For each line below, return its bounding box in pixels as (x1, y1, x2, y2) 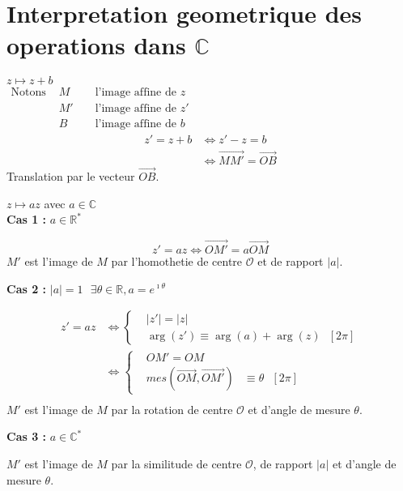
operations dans (6, 28, 186, 62)
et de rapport (257, 252, 324, 269)
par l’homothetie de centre (111, 252, 243, 269)
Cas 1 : (6, 211, 47, 228)
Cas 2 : (6, 280, 47, 297)
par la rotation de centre (111, 400, 233, 417)
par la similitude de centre (111, 455, 242, 472)
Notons (11, 87, 46, 99)
